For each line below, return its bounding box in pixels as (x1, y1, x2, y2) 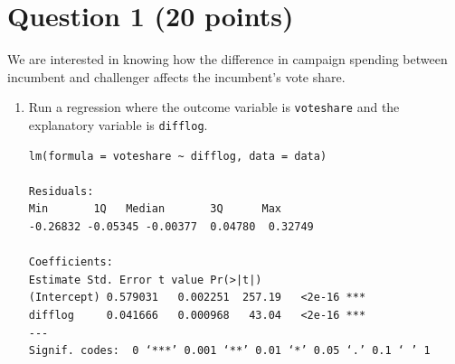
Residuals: (28, 184, 94, 198)
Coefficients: (28, 256, 113, 269)
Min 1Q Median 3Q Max (28, 202, 281, 216)
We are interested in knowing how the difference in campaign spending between (7, 50, 448, 69)
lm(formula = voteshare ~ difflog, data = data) (28, 149, 327, 163)
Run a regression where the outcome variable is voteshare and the (28, 98, 400, 117)
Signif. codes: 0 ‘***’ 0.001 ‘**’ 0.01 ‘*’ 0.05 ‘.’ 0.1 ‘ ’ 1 (28, 344, 431, 358)
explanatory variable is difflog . (28, 115, 208, 134)
